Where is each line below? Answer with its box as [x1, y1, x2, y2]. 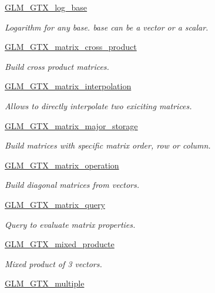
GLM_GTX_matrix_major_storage [5, 119, 138, 132]
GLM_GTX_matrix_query [5, 198, 105, 210]
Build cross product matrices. [5, 60, 109, 72]
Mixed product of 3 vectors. [5, 257, 102, 270]
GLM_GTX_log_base [5, 1, 88, 13]
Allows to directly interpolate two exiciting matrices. [5, 99, 192, 112]
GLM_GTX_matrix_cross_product [5, 41, 137, 53]
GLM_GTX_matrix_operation [5, 159, 119, 171]
